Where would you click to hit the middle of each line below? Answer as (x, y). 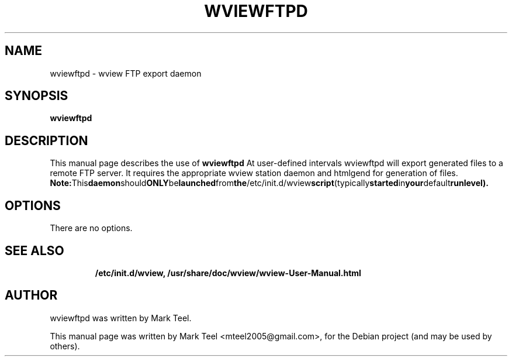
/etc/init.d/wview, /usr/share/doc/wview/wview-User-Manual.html (228, 273)
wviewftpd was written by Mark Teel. (121, 318)
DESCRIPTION (46, 140)
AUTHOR (31, 295)
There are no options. (91, 228)
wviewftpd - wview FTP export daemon (126, 73)
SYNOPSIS (37, 96)
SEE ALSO (34, 250)
